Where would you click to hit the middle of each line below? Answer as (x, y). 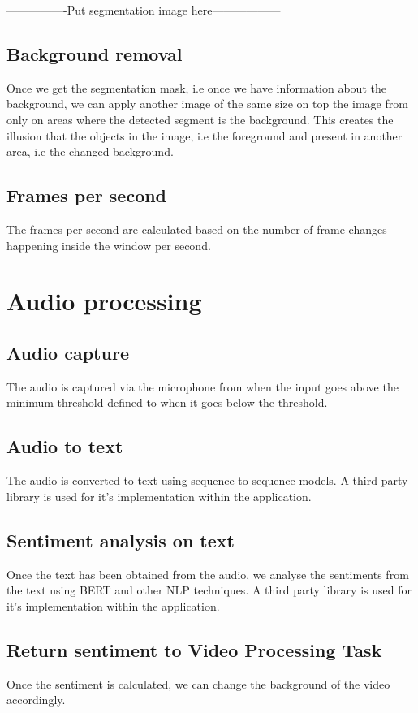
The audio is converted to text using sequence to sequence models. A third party (207, 480)
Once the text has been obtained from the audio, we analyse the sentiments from (208, 574)
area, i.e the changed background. (90, 151)
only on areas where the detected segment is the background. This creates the (200, 119)
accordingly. (36, 700)
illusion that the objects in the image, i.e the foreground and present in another (205, 135)
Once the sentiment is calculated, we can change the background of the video (198, 683)
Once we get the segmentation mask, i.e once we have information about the (196, 87)
